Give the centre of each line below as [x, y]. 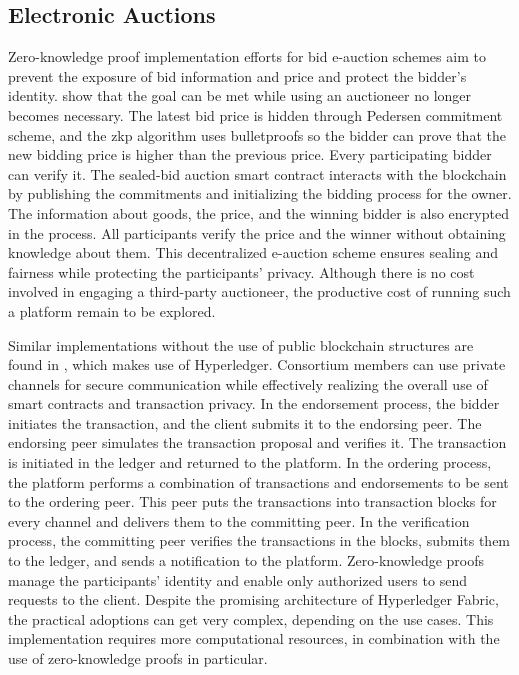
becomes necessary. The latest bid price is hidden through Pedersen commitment [255, 114]
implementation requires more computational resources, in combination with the [254, 638]
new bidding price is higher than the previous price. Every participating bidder [250, 154]
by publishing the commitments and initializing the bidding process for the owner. [260, 193]
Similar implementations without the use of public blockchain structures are [241, 344]
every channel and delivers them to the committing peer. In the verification [239, 520]
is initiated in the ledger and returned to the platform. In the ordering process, [250, 462]
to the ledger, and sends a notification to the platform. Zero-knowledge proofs [246, 560]
